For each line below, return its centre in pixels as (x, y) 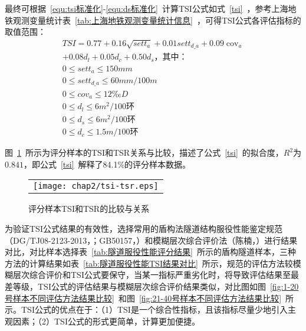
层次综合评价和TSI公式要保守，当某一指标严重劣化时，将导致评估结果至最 (156, 275)
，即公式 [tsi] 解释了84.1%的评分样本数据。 (107, 164)
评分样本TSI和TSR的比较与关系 (89, 209)
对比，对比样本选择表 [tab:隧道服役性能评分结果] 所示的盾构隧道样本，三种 (150, 252)
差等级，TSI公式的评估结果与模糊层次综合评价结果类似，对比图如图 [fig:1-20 (152, 286)
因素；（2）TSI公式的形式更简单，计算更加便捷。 (106, 321)
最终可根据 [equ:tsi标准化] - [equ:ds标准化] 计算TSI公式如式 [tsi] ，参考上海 (147, 8)
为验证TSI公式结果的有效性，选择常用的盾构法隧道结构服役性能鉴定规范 (144, 229)
